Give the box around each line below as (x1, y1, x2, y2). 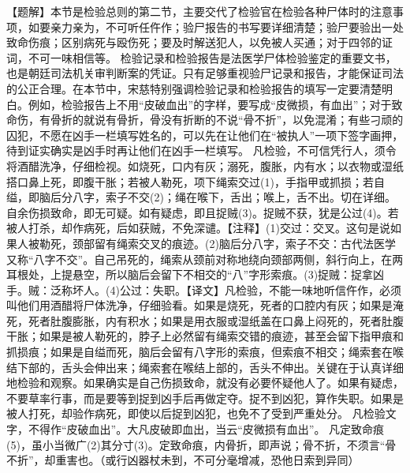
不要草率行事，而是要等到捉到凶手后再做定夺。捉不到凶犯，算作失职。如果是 (6, 389, 404, 406)
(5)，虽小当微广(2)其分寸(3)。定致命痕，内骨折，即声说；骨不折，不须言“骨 (6, 436, 397, 452)
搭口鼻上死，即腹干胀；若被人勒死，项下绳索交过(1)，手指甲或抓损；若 (6, 173, 374, 190)
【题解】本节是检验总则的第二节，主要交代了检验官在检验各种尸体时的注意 (6, 3, 393, 19)
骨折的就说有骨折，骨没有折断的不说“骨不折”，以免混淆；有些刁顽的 (50, 111, 404, 128)
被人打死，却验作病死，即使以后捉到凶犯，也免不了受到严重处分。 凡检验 (6, 405, 386, 422)
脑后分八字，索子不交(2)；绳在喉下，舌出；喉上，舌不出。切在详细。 (39, 189, 396, 205)
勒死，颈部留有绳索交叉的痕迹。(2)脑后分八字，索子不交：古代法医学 (39, 235, 396, 251)
